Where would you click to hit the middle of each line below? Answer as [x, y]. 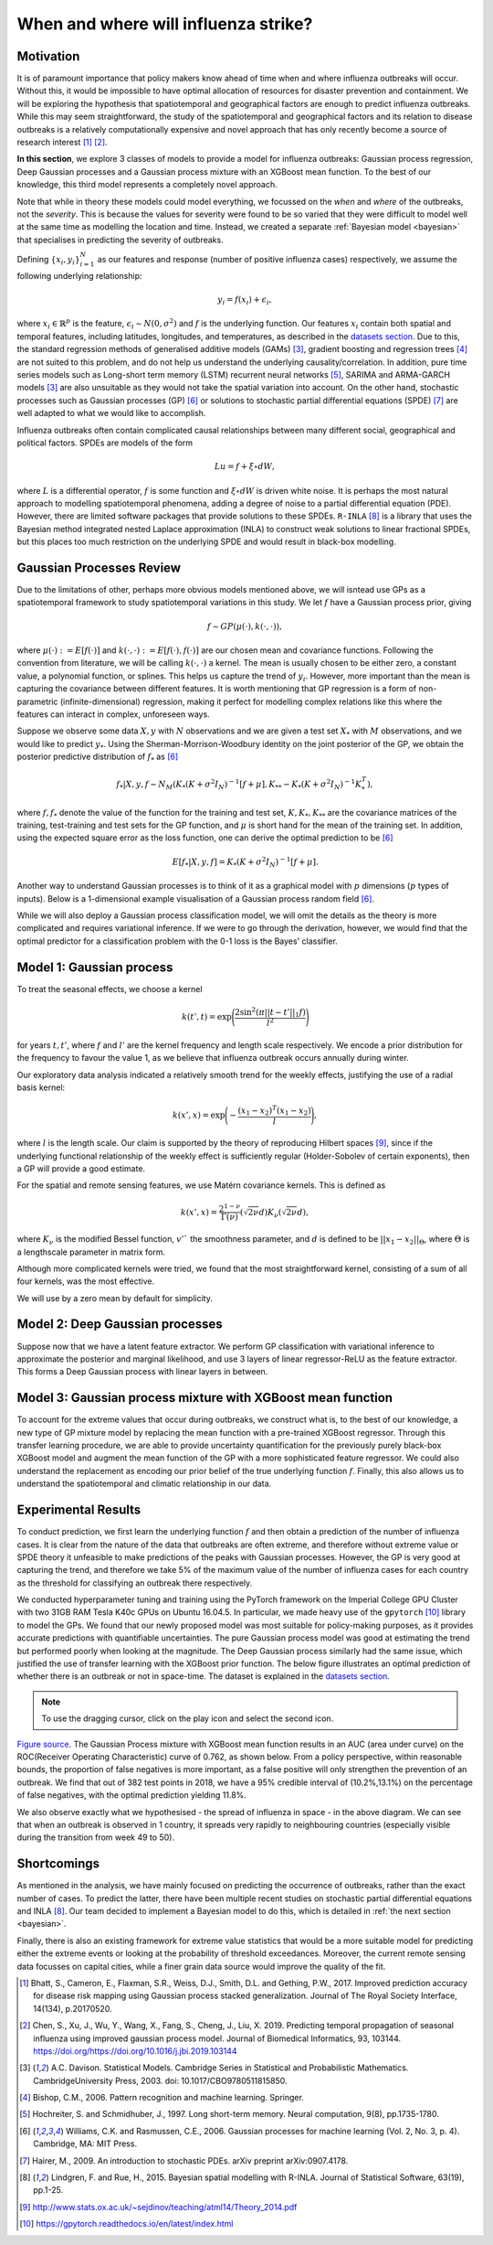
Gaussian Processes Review [99, 567]
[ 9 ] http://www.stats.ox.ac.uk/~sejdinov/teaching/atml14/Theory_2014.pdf [158, 2207]
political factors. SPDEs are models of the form [105, 443]
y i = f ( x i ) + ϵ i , [245, 300]
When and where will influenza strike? [165, 24]
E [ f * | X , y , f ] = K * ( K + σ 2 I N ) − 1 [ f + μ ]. [245, 862]
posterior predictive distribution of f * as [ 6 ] [98, 757]
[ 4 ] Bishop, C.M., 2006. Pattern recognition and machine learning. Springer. [162, 2098]
